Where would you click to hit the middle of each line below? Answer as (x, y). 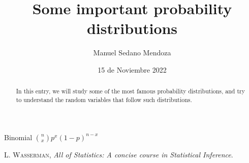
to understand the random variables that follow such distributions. (104, 99)
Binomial (18, 137)
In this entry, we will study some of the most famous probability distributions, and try (130, 91)
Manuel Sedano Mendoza (132, 53)
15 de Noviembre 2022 (132, 69)
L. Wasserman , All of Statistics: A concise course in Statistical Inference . (119, 154)
